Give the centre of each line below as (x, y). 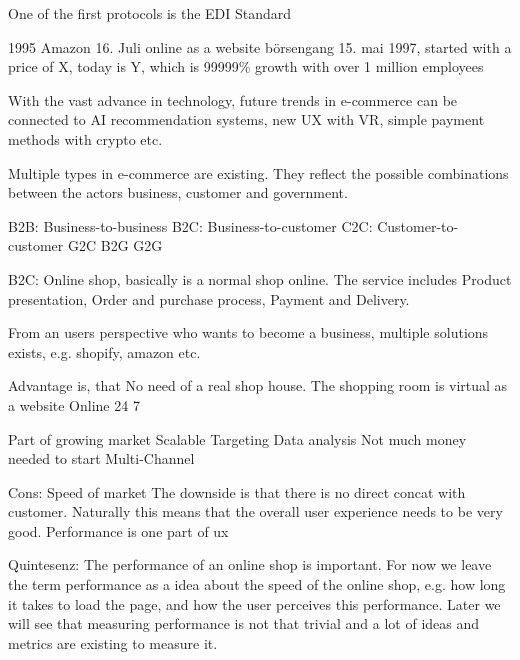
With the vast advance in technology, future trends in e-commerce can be (233, 99)
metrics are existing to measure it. (113, 642)
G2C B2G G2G (115, 245)
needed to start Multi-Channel (101, 458)
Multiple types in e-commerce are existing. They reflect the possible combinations (258, 172)
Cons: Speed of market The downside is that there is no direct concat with (237, 491)
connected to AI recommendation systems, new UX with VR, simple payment (246, 119)
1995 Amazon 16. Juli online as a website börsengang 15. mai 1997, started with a (260, 46)
